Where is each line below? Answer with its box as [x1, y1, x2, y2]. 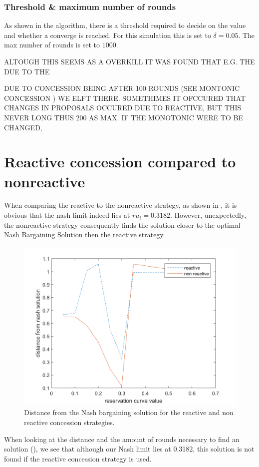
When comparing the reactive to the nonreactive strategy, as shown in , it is [4, 200, 237, 210]
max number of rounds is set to [4, 39, 100, 50]
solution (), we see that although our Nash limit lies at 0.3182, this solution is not [4, 444, 255, 454]
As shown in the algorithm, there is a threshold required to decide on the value [4, 20, 246, 30]
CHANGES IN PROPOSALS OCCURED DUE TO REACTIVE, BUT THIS [4, 102, 242, 113]
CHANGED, [4, 122, 42, 132]
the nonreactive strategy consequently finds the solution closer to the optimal [4, 219, 241, 230]
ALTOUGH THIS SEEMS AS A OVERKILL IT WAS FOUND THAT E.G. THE [4, 56, 255, 66]
